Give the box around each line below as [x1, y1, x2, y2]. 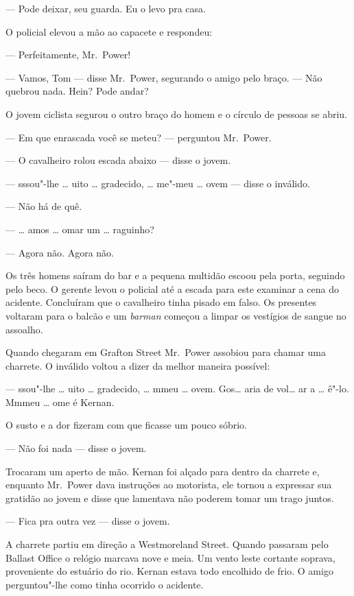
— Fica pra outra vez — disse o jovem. [5, 514, 170, 528]
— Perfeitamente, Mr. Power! [5, 47, 131, 62]
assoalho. [5, 322, 43, 336]
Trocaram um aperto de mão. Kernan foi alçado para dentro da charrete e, [5, 464, 320, 478]
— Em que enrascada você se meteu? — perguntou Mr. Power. [5, 130, 272, 144]
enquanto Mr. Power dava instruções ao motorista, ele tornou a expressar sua [5, 477, 332, 492]
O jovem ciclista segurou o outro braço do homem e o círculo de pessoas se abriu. [5, 106, 347, 121]
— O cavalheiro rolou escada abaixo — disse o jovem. [5, 153, 231, 167]
